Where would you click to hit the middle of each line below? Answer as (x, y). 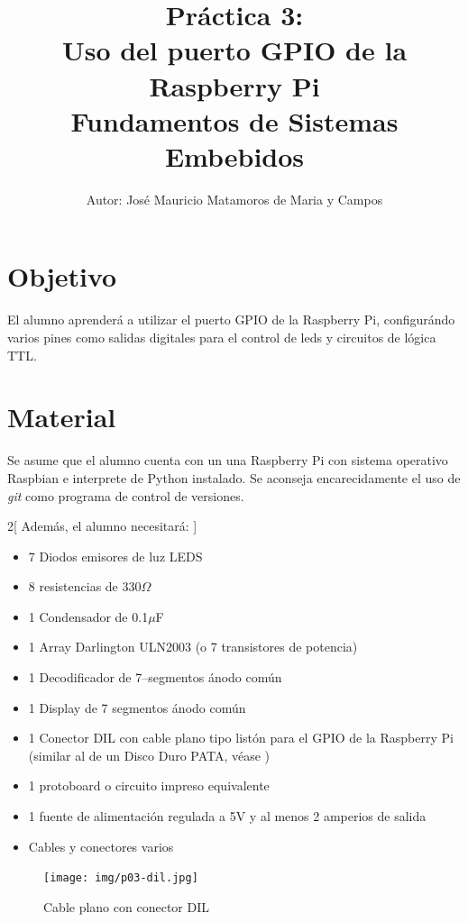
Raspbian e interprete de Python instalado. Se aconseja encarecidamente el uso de (234, 477)
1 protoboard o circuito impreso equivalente (149, 785)
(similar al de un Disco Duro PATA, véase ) (149, 755)
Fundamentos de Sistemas (234, 120)
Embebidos (234, 155)
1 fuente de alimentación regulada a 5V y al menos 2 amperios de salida (227, 816)
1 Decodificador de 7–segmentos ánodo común (155, 677)
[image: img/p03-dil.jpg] (121, 878)
